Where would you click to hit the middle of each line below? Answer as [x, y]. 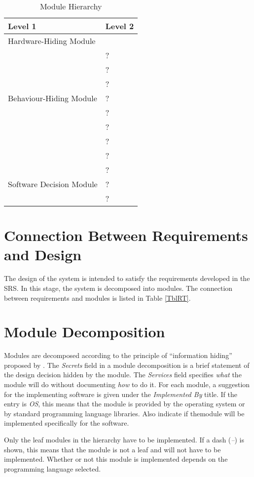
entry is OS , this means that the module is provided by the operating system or [125, 404]
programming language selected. [53, 468]
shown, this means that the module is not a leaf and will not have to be [112, 449]
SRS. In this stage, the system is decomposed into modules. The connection [118, 288]
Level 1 [22, 26]
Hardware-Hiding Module [52, 41]
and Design [43, 255]
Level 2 [120, 26]
